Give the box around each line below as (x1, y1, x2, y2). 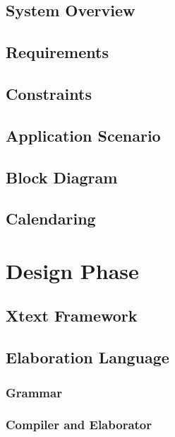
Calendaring (6, 208, 96, 229)
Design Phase (6, 256, 139, 285)
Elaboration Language (6, 346, 169, 368)
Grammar (6, 383, 62, 401)
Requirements (6, 41, 109, 63)
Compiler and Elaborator (6, 416, 152, 433)
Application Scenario (6, 124, 161, 146)
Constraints (6, 82, 92, 104)
